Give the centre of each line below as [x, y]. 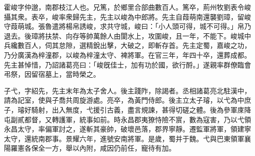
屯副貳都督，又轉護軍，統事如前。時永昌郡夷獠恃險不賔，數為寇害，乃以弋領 [127, 119]
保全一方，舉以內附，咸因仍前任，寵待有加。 [103, 148]
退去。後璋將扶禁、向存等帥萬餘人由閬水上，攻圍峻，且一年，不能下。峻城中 [127, 35]
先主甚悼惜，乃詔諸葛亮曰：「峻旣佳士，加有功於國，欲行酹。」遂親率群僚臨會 [127, 64]
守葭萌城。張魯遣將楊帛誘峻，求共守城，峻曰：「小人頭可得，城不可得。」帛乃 [127, 26]
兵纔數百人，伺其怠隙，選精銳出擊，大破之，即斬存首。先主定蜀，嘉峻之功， [127, 45]
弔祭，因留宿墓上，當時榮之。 [52, 74]
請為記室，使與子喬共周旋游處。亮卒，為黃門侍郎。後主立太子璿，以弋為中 [124, 100]
